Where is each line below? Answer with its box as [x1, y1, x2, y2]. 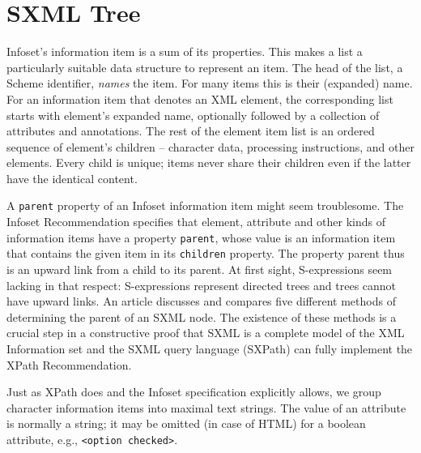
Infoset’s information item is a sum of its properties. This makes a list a [6, 43, 363, 60]
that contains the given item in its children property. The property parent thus [6, 245, 405, 262]
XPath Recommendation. [6, 356, 132, 373]
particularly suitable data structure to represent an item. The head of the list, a [6, 58, 403, 75]
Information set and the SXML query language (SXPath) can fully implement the [6, 340, 413, 357]
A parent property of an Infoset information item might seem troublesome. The [6, 197, 404, 214]
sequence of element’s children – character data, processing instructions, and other [6, 138, 415, 155]
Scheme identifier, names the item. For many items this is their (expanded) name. [6, 75, 413, 92]
